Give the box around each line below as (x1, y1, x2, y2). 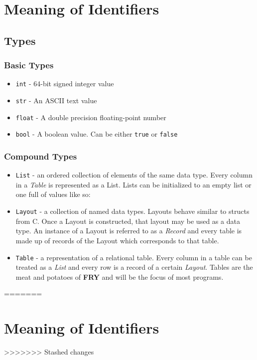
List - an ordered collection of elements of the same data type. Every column (15, 170, 253, 180)
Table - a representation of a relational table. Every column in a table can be (15, 252, 252, 262)
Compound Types (4, 150, 77, 162)
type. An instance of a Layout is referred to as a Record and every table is (15, 225, 242, 236)
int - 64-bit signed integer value (15, 78, 114, 89)
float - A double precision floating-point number (15, 112, 166, 122)
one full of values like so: (15, 189, 91, 199)
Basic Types (4, 59, 54, 71)
